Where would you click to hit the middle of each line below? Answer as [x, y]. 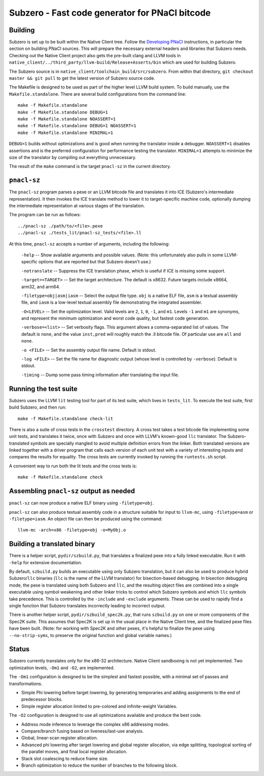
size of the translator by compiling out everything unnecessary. [73, 157]
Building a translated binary [52, 544]
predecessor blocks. [42, 699]
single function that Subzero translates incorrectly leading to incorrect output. [87, 605]
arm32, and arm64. [41, 287]
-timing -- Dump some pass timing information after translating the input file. [100, 375]
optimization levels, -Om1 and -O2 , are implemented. [62, 667]
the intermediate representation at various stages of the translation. [77, 206]
